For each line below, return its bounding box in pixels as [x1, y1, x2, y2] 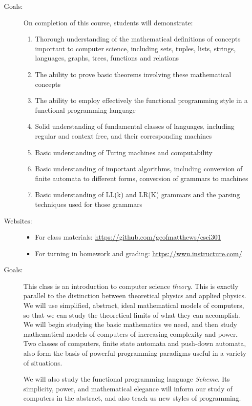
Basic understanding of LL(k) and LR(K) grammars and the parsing [35, 189, 240, 200]
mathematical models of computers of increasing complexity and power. [23, 328, 238, 339]
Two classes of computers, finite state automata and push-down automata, [23, 338, 246, 348]
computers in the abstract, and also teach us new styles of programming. [23, 393, 241, 403]
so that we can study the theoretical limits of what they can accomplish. [23, 309, 240, 320]
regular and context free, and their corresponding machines [35, 130, 212, 141]
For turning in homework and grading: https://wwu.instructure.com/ [35, 248, 242, 258]
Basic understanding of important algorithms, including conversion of [35, 163, 243, 174]
